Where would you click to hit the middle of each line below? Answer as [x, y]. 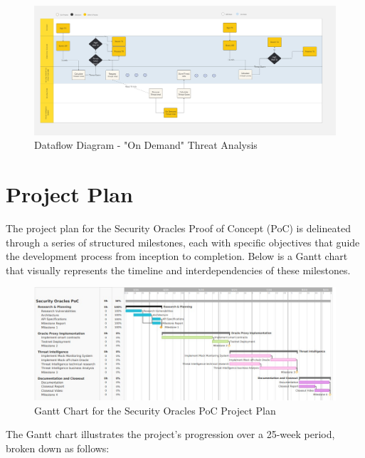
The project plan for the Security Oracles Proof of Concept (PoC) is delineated [178, 228]
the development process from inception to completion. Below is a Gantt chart [177, 256]
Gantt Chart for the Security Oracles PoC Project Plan [155, 410]
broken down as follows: [58, 448]
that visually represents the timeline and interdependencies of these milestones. [178, 270]
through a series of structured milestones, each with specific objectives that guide [183, 242]
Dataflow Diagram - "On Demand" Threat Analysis [146, 145]
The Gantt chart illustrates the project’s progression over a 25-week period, [170, 434]
